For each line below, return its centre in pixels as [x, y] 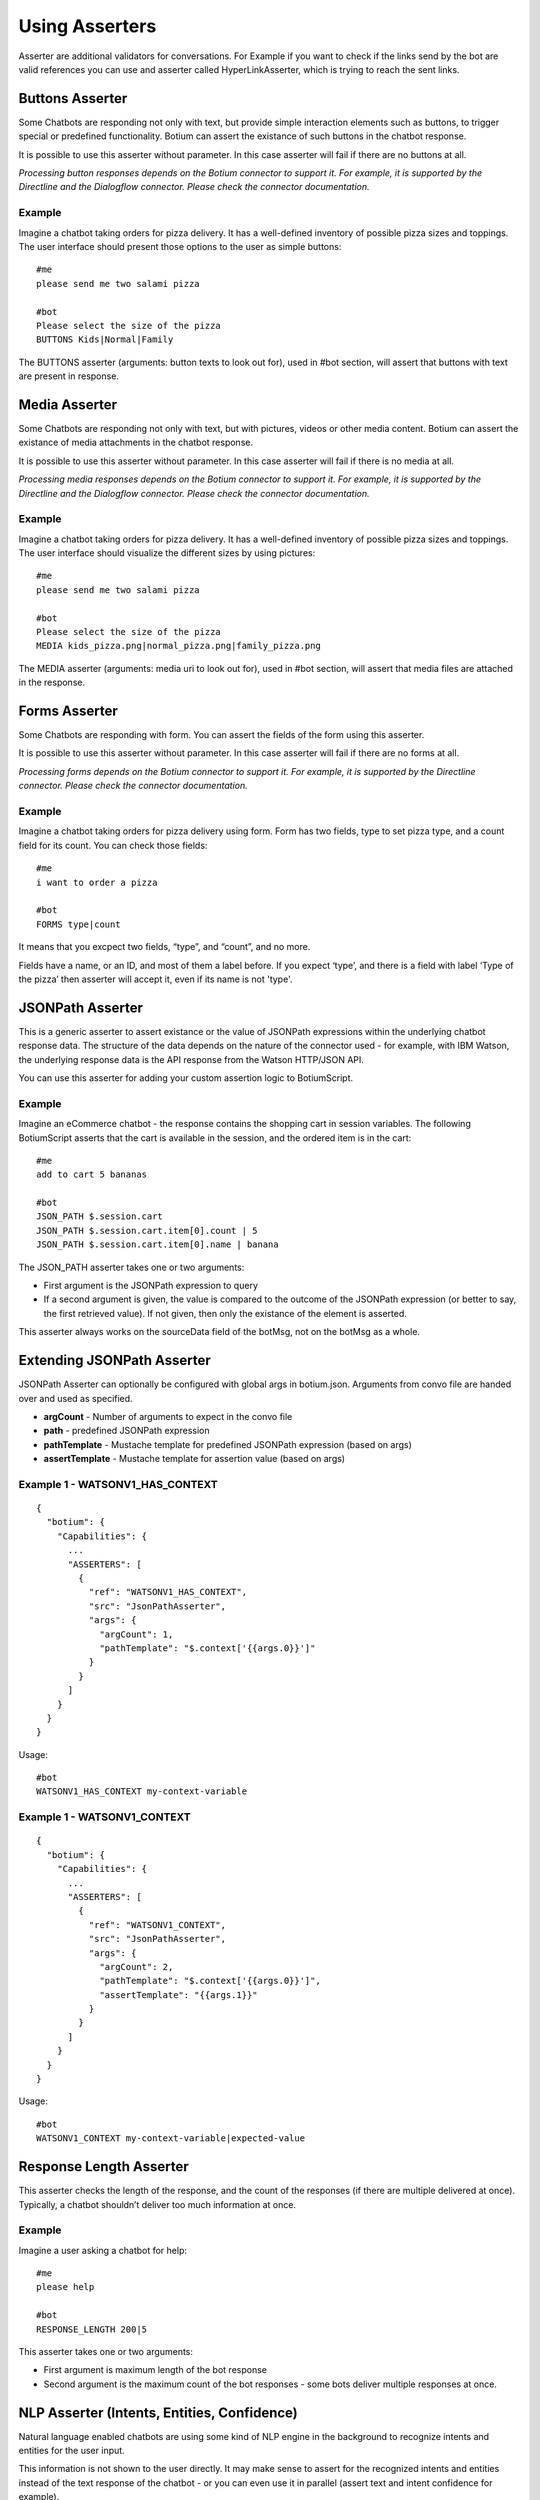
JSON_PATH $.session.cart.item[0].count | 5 [147, 1230]
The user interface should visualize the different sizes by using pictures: [167, 553]
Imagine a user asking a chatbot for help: [103, 2250]
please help [65, 2287]
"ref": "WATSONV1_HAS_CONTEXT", [168, 1592]
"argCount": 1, [136, 1634]
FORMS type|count [78, 924]
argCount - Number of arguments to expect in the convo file [168, 1416]
